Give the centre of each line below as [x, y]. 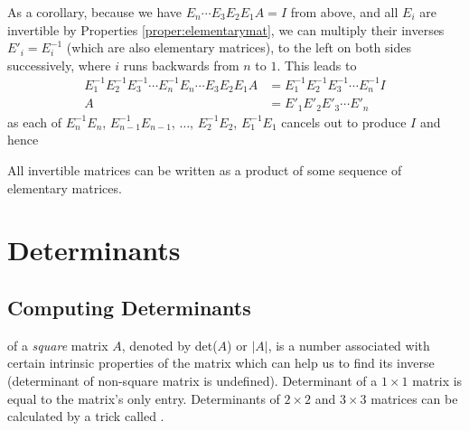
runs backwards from [181, 65]
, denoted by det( [169, 345]
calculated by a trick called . [86, 416]
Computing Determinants [129, 307]
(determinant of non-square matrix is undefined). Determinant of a [192, 380]
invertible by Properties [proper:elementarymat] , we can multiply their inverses [226, 29]
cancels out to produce [344, 122]
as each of [34, 122]
